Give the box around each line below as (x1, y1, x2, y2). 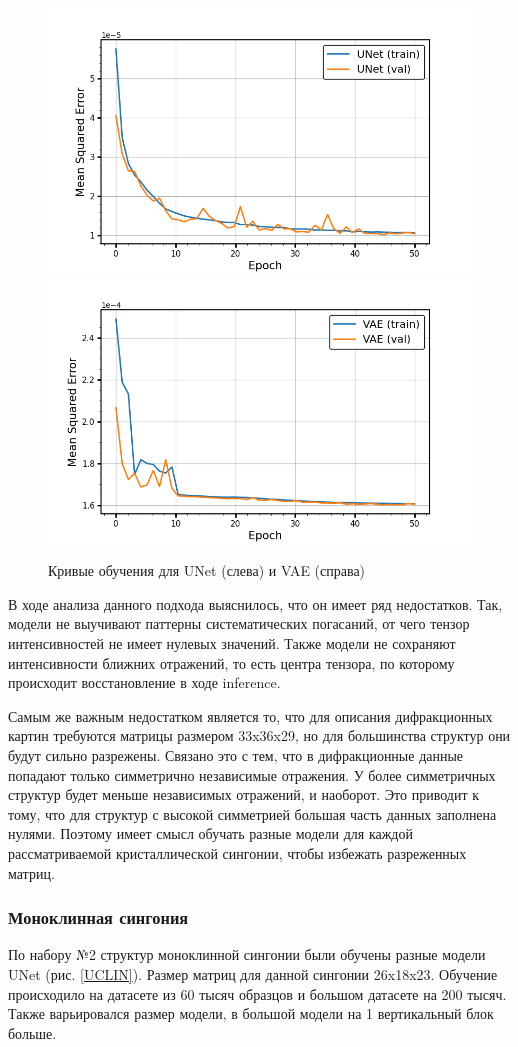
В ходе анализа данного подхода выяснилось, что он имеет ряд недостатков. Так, (8, 593, 503, 614)
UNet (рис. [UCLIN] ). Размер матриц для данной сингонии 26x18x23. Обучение (8, 963, 498, 984)
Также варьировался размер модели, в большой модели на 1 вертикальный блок (8, 1003, 494, 1024)
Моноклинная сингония (8, 905, 189, 930)
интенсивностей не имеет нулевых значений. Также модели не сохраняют (8, 632, 456, 653)
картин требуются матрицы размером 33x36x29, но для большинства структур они (8, 725, 511, 746)
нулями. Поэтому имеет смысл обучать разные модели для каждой (8, 823, 413, 844)
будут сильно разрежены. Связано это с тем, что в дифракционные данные (8, 744, 464, 765)
